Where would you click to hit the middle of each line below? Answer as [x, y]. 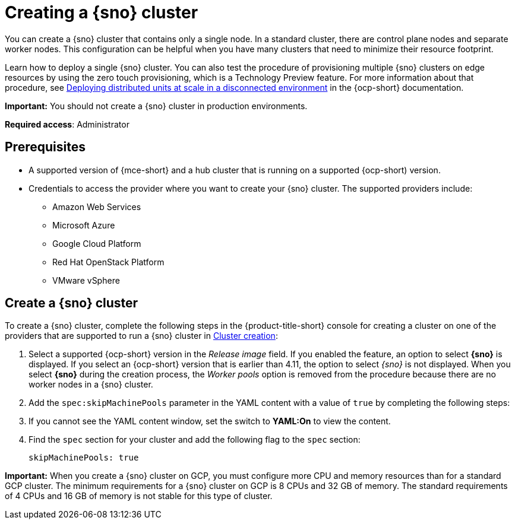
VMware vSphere [86, 280]
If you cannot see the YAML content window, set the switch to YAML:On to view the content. [210, 421]
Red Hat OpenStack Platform [108, 262]
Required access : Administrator [67, 124]
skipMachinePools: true [84, 458]
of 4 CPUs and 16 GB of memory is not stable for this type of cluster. [139, 496]
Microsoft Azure [84, 225]
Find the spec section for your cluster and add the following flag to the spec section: [195, 440]
